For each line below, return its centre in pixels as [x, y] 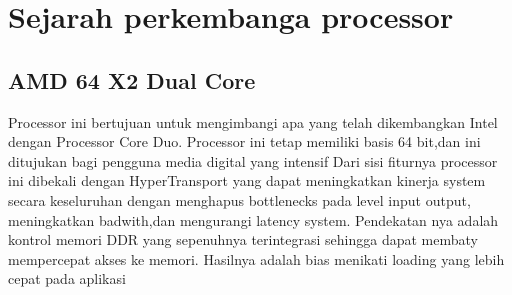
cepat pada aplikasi [67, 278]
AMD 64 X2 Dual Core [132, 79]
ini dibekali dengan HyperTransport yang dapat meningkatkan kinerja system [247, 180]
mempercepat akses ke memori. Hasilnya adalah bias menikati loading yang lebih [256, 258]
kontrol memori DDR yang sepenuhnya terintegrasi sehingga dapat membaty [243, 239]
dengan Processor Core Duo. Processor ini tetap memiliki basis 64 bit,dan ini [244, 141]
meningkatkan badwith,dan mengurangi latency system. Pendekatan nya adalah [253, 219]
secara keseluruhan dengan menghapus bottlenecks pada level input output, [239, 199]
